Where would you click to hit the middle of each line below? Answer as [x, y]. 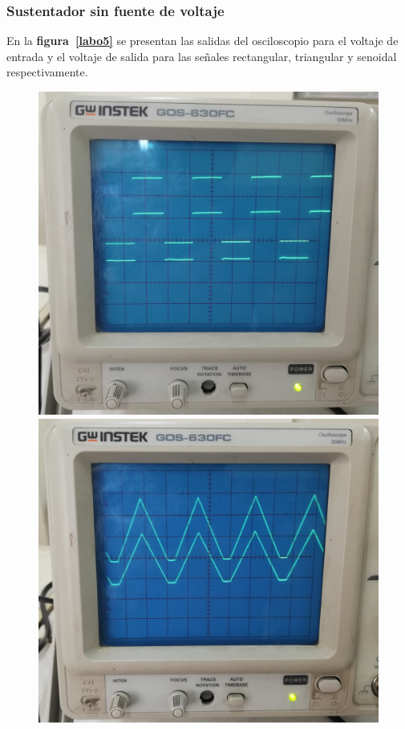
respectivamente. [47, 72]
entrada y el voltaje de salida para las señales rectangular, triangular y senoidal [202, 56]
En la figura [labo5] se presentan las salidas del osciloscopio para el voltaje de [202, 41]
